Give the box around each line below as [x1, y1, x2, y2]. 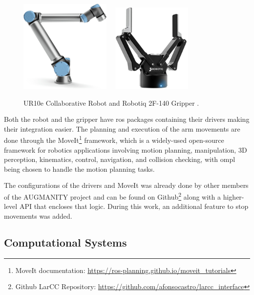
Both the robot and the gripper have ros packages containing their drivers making [4, 114, 250, 124]
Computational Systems [4, 234, 127, 250]
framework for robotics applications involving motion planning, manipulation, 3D [4, 144, 247, 155]
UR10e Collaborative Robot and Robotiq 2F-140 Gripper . [23, 97, 199, 108]
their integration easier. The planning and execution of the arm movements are [4, 123, 240, 134]
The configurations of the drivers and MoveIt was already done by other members [4, 180, 249, 190]
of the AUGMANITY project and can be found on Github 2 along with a [4, 190, 221, 202]
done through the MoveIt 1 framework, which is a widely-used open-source [4, 134, 224, 145]
